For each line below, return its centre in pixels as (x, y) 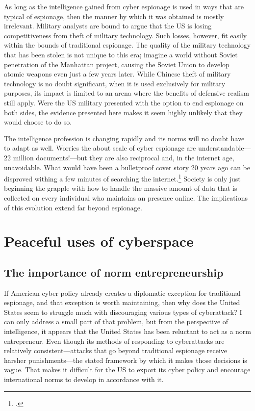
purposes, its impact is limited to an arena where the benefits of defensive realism (127, 93)
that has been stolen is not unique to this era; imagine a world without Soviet (121, 54)
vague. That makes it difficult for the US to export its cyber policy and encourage (127, 370)
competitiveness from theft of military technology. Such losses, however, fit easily (126, 35)
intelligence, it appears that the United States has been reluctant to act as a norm (128, 331)
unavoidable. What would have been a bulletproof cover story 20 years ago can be (127, 167)
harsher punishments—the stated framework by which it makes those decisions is (126, 360)
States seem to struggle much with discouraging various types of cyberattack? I (123, 312)
